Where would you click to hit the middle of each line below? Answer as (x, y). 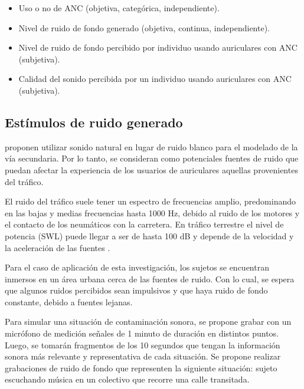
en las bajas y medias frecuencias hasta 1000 (85, 212)
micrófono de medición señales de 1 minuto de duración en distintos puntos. (142, 333)
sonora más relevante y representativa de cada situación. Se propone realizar (143, 356)
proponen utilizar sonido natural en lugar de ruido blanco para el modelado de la (151, 146)
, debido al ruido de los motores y (239, 212)
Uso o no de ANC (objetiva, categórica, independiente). (119, 8)
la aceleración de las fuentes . (58, 247)
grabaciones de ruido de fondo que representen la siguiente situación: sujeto (141, 367)
